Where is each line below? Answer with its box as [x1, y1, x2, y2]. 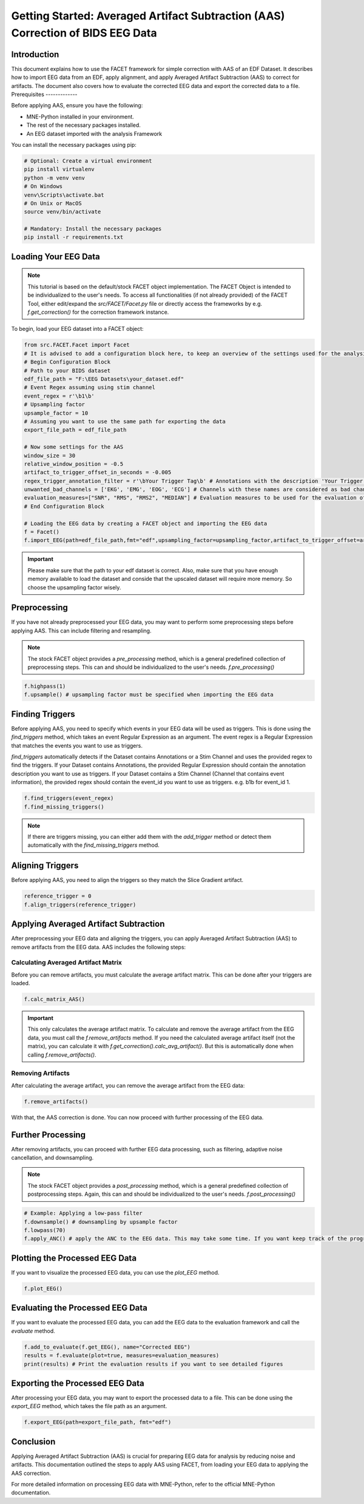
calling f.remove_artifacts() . [27, 1051, 96, 1059]
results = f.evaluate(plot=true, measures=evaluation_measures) [24, 1352, 220, 1359]
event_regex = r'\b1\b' [24, 392, 95, 399]
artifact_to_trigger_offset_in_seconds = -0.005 [24, 469, 172, 476]
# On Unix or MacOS [24, 200, 82, 206]
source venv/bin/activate [24, 208, 101, 215]
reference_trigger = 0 [24, 893, 92, 899]
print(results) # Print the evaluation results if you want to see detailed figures [24, 1360, 283, 1367]
